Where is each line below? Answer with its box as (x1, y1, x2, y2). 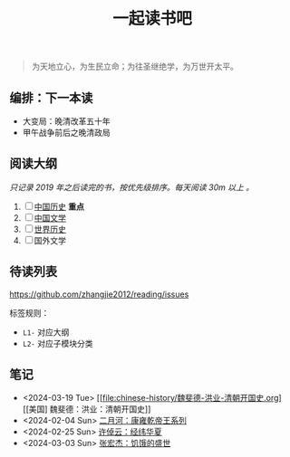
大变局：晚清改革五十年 (22, 116, 111, 127)
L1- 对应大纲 (22, 327, 70, 338)
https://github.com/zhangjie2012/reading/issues (9, 289, 189, 300)
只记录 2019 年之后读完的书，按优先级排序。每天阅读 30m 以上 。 (9, 182, 255, 193)
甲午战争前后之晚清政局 (22, 128, 111, 138)
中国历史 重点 (34, 201, 84, 212)
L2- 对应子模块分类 (22, 338, 93, 348)
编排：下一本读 (9, 90, 93, 105)
